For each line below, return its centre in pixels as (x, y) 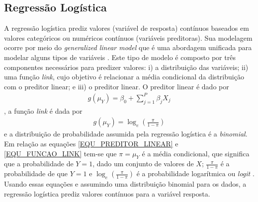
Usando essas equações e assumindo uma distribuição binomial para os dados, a (125, 183)
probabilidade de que (36, 173)
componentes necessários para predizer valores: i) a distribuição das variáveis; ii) (126, 67)
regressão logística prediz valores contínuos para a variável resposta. (107, 193)
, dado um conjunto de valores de (143, 164)
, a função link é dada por (43, 110)
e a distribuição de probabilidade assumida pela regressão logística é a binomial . (126, 134)
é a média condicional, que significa (196, 153)
